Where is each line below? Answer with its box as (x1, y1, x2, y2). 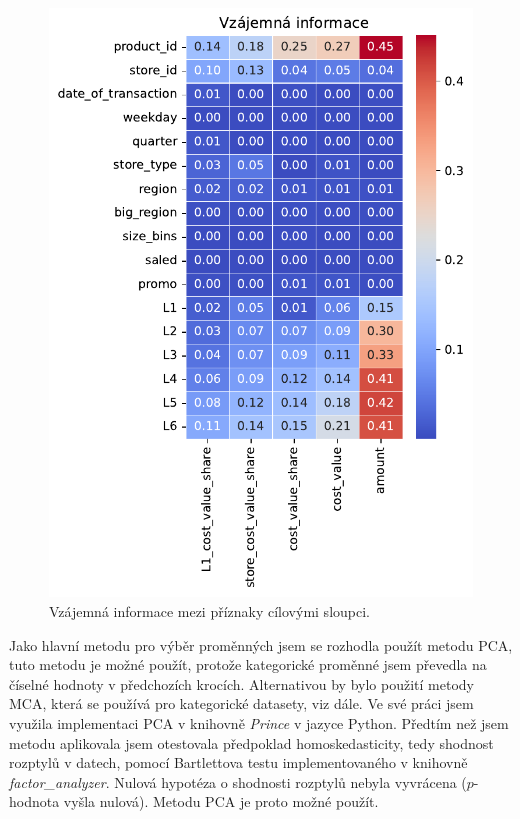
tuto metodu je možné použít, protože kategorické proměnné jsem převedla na (9, 654, 487, 675)
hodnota (9, 791, 60, 812)
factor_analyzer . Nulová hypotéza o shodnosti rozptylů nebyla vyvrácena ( (9, 771, 467, 792)
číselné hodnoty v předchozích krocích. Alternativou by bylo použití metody (9, 673, 474, 694)
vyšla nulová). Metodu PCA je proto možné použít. (63, 791, 379, 812)
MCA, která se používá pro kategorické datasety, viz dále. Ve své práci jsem (9, 693, 474, 714)
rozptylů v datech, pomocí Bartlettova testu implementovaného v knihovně (9, 752, 468, 773)
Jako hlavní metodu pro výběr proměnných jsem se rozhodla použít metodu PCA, (9, 634, 513, 655)
